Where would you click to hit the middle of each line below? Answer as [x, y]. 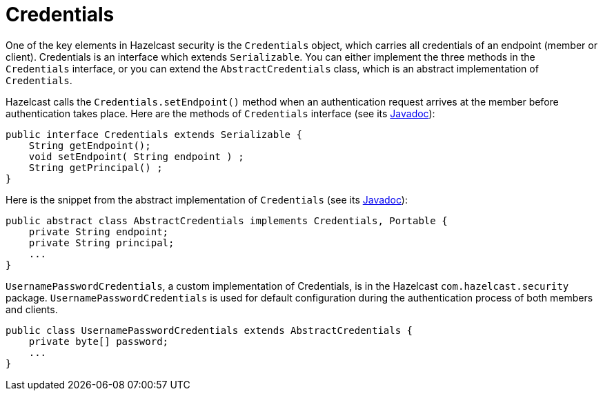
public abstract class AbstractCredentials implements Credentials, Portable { [227, 220]
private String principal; [101, 242]
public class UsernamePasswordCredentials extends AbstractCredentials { [209, 330]
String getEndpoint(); [90, 145]
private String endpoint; [99, 231]
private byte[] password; [99, 341]
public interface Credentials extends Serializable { [154, 134]
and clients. [32, 309]
